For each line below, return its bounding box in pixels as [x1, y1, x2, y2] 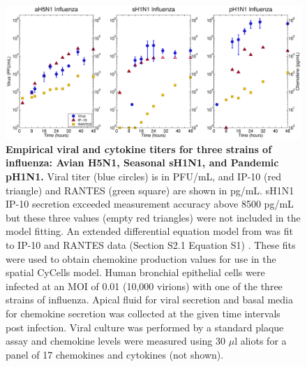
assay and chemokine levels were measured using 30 [6, 333, 226, 348]
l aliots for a [234, 333, 287, 348]
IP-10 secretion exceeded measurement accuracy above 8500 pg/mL [6, 196, 294, 211]
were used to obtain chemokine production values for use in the [6, 251, 276, 266]
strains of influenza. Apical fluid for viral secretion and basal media [6, 292, 293, 307]
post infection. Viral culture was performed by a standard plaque [6, 319, 284, 334]
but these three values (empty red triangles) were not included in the [6, 210, 301, 224]
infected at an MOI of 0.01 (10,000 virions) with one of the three [6, 278, 283, 293]
